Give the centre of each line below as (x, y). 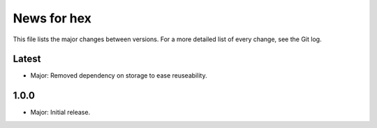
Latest (27, 59)
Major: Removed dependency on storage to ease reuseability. (119, 76)
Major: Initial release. (60, 113)
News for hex (52, 18)
